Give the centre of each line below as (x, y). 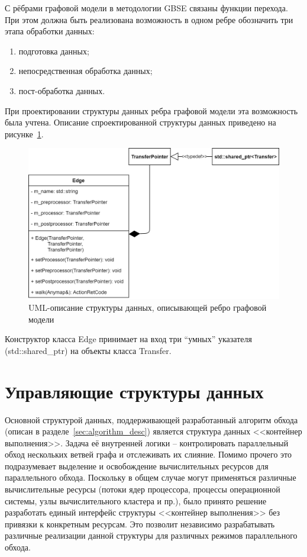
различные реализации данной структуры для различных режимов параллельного (151, 535)
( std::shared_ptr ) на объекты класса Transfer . (88, 350)
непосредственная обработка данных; (85, 71)
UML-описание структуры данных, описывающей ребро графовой (148, 307)
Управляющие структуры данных (134, 391)
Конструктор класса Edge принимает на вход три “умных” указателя (128, 339)
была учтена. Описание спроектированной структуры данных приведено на (140, 122)
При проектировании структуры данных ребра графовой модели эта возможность (151, 110)
